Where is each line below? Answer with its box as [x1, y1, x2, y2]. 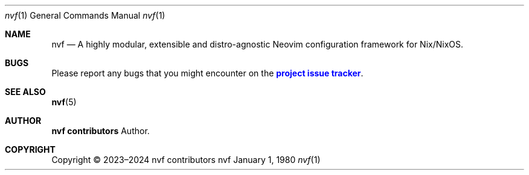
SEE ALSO [5, 87, 46, 97]
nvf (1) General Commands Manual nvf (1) [5, 10, 165, 20]
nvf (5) [51, 97, 77, 107]
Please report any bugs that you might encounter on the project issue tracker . [51, 68, 364, 78]
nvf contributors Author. [51, 126, 150, 136]
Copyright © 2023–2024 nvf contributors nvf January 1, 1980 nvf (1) [51, 155, 321, 165]
